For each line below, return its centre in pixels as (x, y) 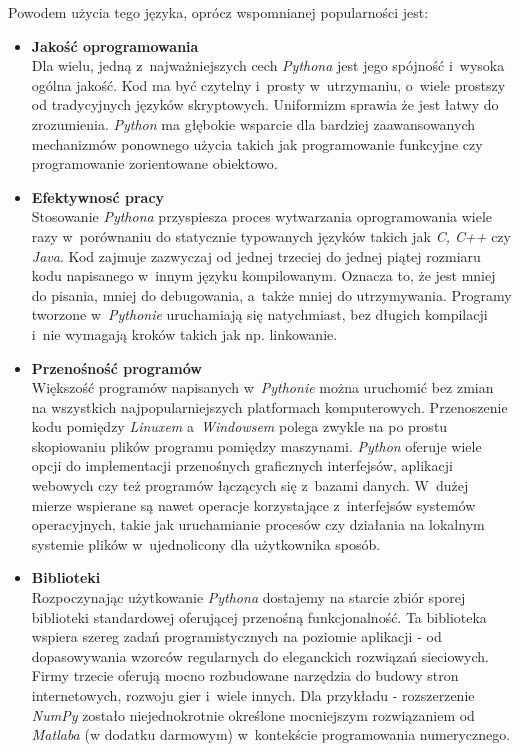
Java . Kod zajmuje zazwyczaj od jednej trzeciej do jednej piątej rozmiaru (256, 255)
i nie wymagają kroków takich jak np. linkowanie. (184, 333)
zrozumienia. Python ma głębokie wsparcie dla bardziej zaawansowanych (253, 123)
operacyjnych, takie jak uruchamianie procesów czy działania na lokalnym (258, 524)
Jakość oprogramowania (115, 45)
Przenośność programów (116, 367)
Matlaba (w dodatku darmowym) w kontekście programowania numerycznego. (271, 734)
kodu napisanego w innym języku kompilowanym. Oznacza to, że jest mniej (263, 275)
